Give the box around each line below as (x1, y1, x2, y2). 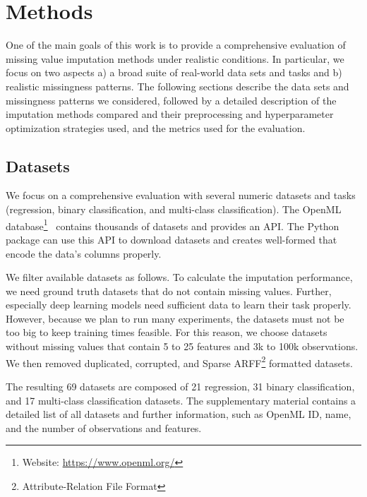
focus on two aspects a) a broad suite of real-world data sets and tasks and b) (6, 65, 342, 80)
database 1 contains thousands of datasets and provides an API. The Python (6, 216, 339, 233)
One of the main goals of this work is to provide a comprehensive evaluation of (6, 37, 346, 52)
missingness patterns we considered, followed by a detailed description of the (6, 92, 337, 107)
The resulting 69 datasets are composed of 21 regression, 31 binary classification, (6, 378, 355, 393)
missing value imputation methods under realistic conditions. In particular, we (6, 51, 344, 66)
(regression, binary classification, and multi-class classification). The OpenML (6, 202, 342, 217)
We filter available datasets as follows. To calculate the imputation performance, (6, 270, 353, 285)
